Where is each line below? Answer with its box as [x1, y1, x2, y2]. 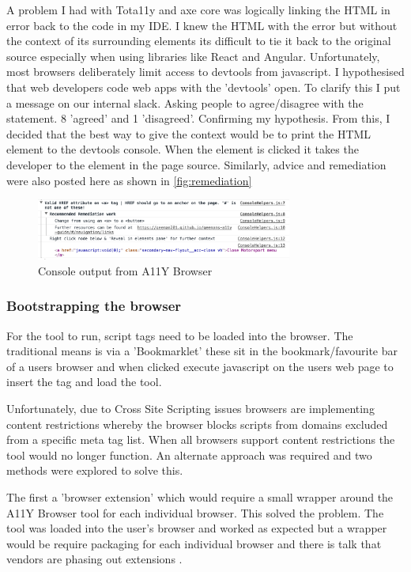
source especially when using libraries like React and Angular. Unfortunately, [6, 47, 380, 64]
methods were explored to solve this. [6, 462, 183, 479]
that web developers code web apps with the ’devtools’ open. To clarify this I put [6, 78, 401, 95]
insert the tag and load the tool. [6, 373, 162, 390]
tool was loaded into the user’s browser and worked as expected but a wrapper [6, 520, 387, 536]
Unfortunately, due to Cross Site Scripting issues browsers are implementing [6, 400, 375, 416]
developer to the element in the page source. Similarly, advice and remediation [6, 156, 386, 172]
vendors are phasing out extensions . [6, 551, 183, 567]
